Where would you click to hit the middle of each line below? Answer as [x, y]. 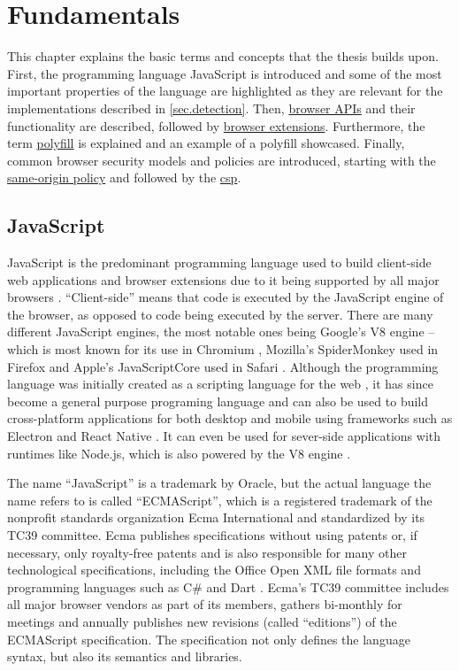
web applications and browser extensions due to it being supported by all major [223, 279]
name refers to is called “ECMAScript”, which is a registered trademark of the [220, 500]
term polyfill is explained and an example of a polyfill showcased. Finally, [206, 143]
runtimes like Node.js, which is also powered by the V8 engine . [179, 453]
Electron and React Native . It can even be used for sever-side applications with [224, 436]
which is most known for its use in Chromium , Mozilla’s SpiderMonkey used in [223, 349]
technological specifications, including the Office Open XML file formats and [214, 570]
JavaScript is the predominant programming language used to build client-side [219, 262]
